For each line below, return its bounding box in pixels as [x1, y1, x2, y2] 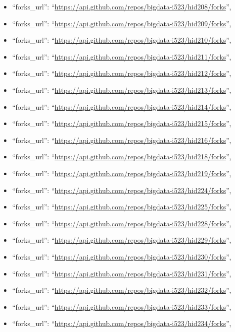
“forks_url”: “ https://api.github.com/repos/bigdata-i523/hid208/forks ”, [12, 1, 232, 11]
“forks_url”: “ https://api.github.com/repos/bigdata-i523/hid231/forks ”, [12, 268, 232, 278]
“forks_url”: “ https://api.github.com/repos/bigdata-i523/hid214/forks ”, [12, 101, 232, 112]
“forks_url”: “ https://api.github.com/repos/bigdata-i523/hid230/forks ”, [12, 251, 232, 262]
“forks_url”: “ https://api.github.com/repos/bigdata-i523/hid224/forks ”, [12, 185, 232, 195]
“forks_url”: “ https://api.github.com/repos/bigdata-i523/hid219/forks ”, [12, 168, 232, 178]
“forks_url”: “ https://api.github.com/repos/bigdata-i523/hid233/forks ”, [12, 301, 232, 312]
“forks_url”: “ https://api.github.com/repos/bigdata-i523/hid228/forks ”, [12, 218, 232, 228]
